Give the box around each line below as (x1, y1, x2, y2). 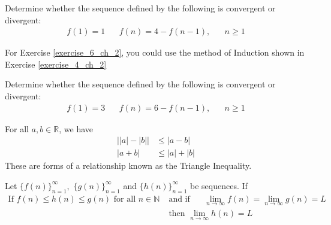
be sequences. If (190, 179, 248, 191)
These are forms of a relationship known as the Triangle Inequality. (5, 159, 252, 172)
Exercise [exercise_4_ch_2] (5, 57, 107, 70)
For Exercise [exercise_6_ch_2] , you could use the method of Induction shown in (5, 46, 305, 59)
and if (168, 194, 190, 203)
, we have (59, 122, 94, 135)
